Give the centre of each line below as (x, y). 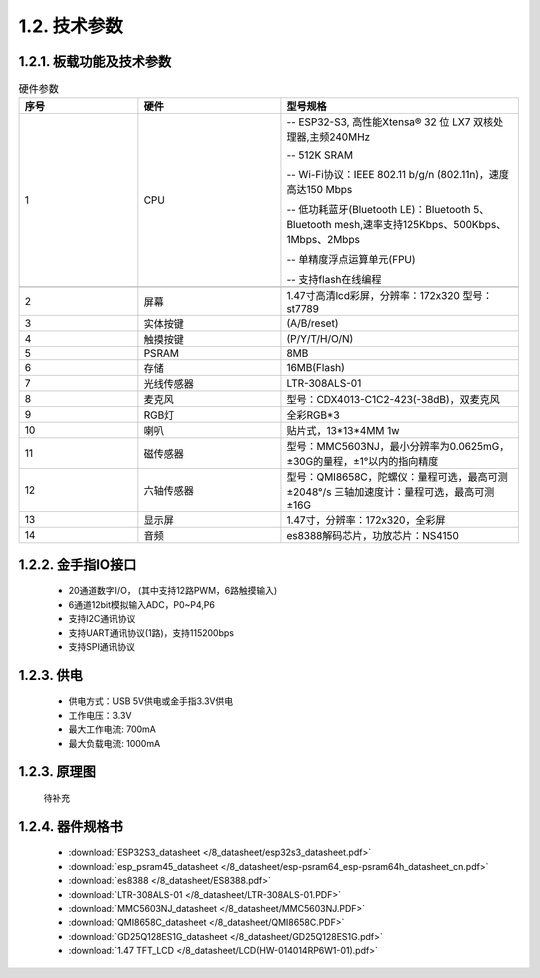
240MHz (350, 137)
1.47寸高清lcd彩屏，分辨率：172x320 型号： (390, 296)
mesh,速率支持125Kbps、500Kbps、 (420, 225)
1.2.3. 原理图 (57, 771)
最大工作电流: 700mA (112, 729)
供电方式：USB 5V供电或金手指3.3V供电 (151, 701)
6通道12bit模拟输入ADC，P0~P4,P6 (141, 604)
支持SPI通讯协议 (101, 647)
